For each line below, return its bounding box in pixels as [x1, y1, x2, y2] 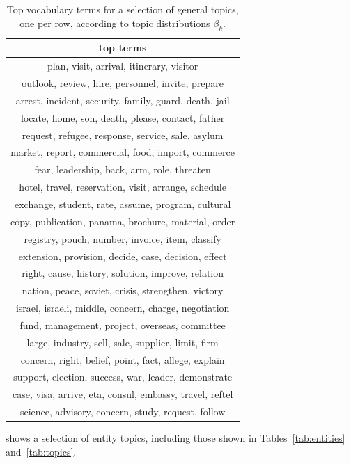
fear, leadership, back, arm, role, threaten [34, 162, 211, 177]
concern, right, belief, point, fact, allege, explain [20, 352, 225, 367]
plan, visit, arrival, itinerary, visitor [47, 58, 198, 73]
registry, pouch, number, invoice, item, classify [24, 231, 221, 246]
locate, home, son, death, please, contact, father [21, 110, 225, 125]
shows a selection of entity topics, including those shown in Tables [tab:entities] [6, 431, 345, 445]
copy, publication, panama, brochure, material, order [10, 214, 235, 228]
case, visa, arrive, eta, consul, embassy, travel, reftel [12, 387, 233, 401]
